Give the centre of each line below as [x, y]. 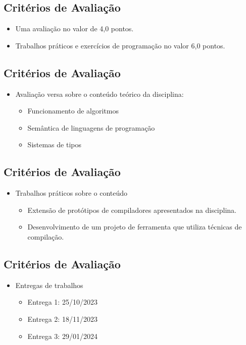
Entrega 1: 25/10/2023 [62, 302]
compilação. [46, 236]
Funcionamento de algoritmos [73, 111]
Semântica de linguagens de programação [91, 127]
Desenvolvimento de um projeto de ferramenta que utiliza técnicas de [135, 227]
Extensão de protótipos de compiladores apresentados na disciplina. [132, 210]
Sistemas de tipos [54, 145]
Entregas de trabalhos [49, 285]
